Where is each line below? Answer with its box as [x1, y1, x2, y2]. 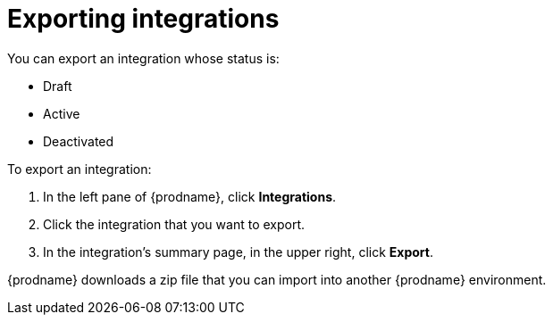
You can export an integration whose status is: [7, 50, 280, 66]
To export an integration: [7, 161, 152, 177]
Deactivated [43, 133, 114, 149]
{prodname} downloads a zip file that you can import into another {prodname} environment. [7, 271, 547, 287]
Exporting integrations [7, 4, 280, 34]
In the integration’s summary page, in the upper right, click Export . [43, 244, 433, 260]
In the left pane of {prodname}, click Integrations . [43, 188, 337, 204]
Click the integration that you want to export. [43, 216, 306, 232]
